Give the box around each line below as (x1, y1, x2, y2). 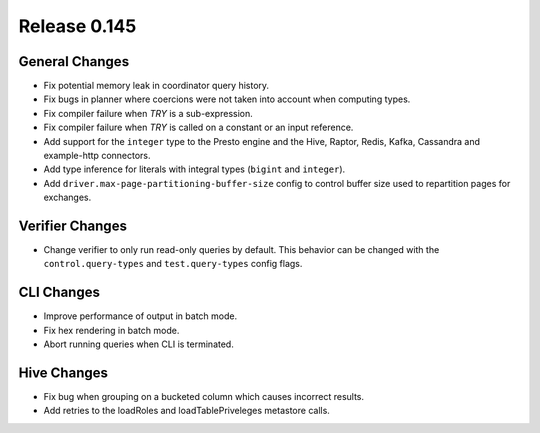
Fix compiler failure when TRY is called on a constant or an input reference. (43, 121, 354, 134)
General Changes (18, 53, 130, 70)
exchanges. (43, 191, 92, 204)
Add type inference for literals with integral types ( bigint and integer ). (43, 163, 346, 175)
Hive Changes (18, 364, 109, 381)
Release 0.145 (18, 15, 137, 37)
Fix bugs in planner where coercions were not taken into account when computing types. (43, 93, 411, 105)
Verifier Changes (18, 218, 127, 234)
